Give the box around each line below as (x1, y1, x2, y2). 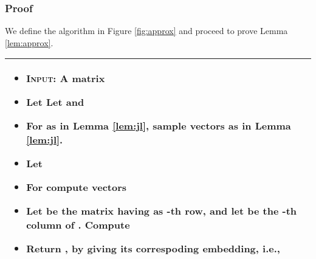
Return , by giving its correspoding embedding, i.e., (26, 241, 280, 256)
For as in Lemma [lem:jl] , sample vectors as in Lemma (26, 119, 291, 133)
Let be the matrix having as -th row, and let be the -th (26, 204, 297, 218)
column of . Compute (26, 218, 130, 232)
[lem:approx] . (5, 36, 53, 49)
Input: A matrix (26, 71, 105, 86)
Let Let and (26, 95, 84, 109)
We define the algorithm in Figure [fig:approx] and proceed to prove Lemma (5, 24, 288, 37)
